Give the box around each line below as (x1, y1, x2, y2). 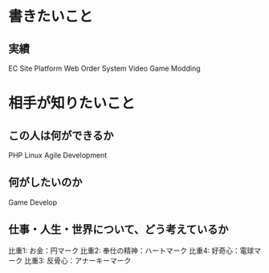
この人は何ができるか (8, 128, 114, 142)
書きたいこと (8, 7, 94, 26)
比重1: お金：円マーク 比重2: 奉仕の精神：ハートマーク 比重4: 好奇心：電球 (8, 246, 255, 255)
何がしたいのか (8, 176, 83, 189)
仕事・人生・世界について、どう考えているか (8, 222, 229, 237)
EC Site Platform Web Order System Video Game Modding (8, 63, 201, 73)
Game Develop (8, 198, 58, 207)
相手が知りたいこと (8, 94, 136, 112)
